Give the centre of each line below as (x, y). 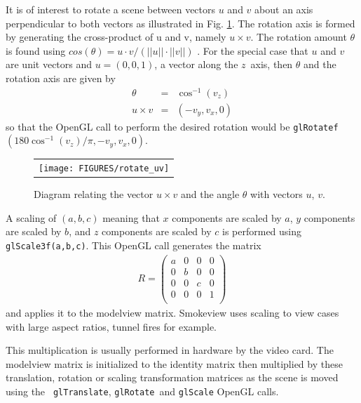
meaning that (131, 217)
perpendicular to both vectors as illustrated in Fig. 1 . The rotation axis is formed (180, 23)
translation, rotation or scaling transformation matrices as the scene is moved (172, 377)
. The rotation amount (299, 37)
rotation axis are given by (61, 78)
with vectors (277, 194)
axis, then (272, 64)
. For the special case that (253, 50)
